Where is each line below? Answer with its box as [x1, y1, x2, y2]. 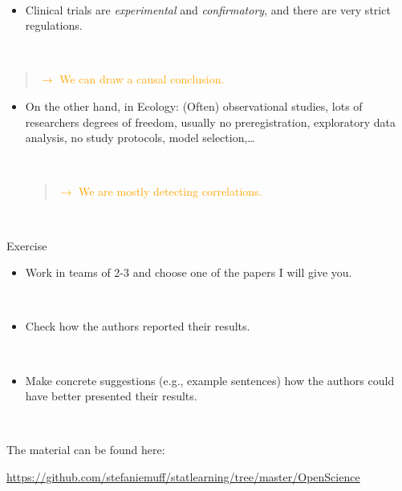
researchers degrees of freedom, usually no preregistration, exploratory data [25, 113, 396, 130]
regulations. [25, 17, 83, 34]
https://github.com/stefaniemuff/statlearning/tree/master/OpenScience [6, 468, 360, 485]
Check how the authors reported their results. [25, 318, 250, 335]
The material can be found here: [6, 441, 165, 458]
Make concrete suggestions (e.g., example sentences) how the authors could [25, 371, 395, 388]
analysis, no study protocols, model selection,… [25, 129, 255, 146]
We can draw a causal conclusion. [59, 71, 225, 87]
